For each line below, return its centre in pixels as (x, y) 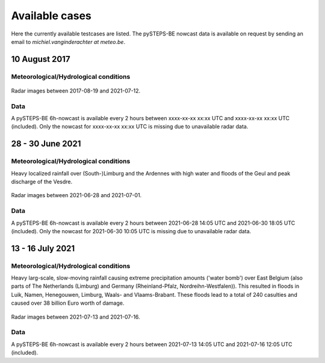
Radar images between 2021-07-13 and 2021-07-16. (76, 317)
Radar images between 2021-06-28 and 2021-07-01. (76, 195)
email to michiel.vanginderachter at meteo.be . (68, 41)
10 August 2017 (41, 59)
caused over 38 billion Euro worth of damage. (68, 303)
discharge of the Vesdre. (42, 181)
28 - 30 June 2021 (46, 144)
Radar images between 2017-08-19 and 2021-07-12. (76, 91)
